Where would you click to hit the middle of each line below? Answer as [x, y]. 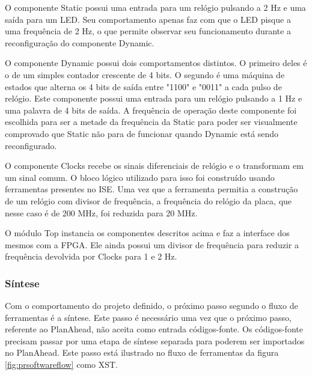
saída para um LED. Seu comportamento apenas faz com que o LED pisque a [148, 19]
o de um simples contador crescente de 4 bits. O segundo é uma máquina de [145, 74]
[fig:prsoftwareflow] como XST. [62, 364]
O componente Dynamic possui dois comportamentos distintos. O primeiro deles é [156, 63]
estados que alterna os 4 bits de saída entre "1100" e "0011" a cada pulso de [143, 86]
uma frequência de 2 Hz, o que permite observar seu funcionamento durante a [148, 31]
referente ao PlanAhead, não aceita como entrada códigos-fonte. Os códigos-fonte [154, 329]
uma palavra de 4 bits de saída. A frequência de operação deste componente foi [151, 110]
